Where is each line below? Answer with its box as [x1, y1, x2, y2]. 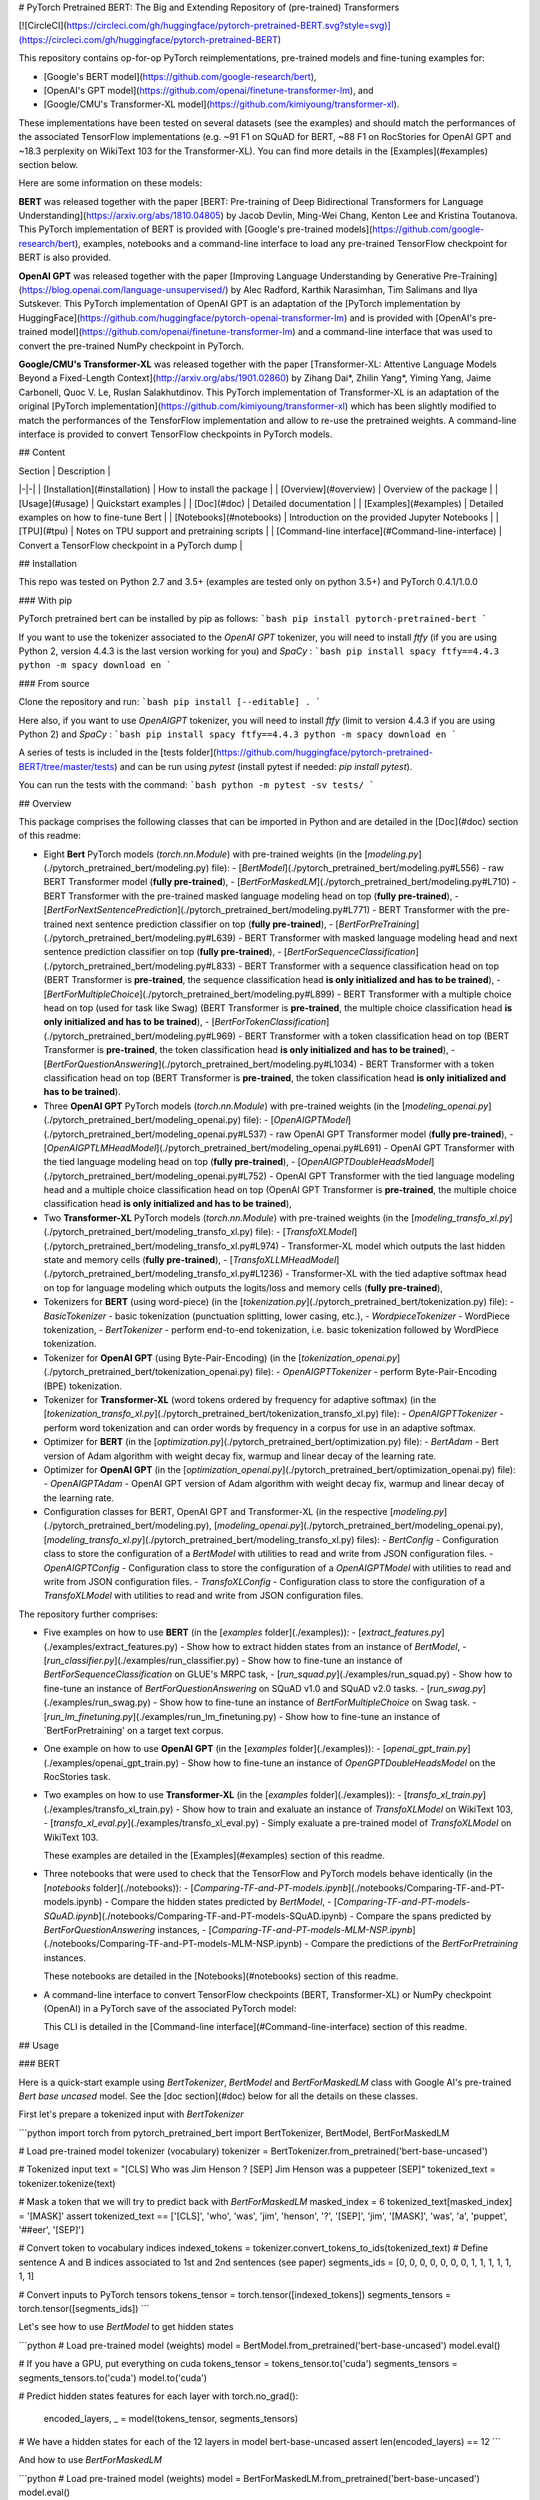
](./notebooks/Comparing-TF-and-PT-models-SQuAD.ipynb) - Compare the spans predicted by [98, 1910, 492, 1922]
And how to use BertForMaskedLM [18, 2454, 162, 2466]
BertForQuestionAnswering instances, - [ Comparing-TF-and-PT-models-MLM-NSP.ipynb [43, 1924, 413, 1935]
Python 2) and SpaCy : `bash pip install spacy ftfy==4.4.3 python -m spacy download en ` [18, 728, 457, 740]
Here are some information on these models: [18, 177, 203, 189]
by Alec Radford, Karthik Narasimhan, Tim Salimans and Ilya [230, 284, 478, 296]
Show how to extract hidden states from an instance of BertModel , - [186, 1640, 467, 1652]
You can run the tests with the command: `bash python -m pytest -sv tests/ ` [18, 779, 375, 791]
